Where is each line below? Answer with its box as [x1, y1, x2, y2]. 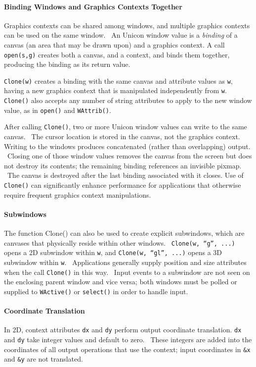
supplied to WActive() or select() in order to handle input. [4, 286, 188, 296]
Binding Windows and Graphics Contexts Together [4, 1, 182, 11]
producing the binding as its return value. [4, 59, 130, 69]
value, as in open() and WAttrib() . [4, 105, 111, 115]
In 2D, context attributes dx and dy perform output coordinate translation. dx [4, 324, 242, 335]
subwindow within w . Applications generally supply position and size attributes [4, 257, 247, 267]
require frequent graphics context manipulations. [4, 189, 151, 200]
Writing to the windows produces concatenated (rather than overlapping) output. [4, 141, 251, 151]
